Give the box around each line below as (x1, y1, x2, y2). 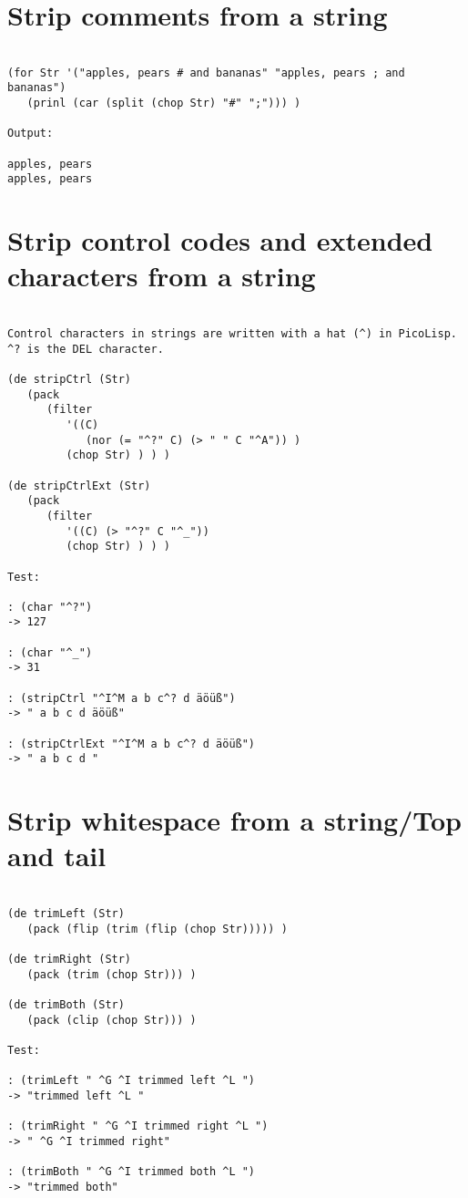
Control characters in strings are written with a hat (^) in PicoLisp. (7, 327, 457, 340)
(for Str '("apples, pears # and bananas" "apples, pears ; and (7, 66, 405, 79)
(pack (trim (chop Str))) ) (26, 967, 197, 981)
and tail (7, 837, 107, 874)
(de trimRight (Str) (7, 952, 132, 966)
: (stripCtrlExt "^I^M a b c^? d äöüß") (7, 737, 256, 750)
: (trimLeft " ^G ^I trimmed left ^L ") (7, 1074, 256, 1088)
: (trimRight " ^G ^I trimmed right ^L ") (7, 1120, 269, 1133)
